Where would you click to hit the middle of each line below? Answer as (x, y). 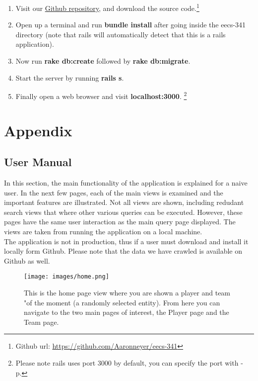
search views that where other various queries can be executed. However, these (123, 212)
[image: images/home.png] (66, 277)
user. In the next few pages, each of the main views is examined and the (114, 192)
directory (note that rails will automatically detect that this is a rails (121, 34)
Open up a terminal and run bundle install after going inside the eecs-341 (130, 25)
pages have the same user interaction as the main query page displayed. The (120, 222)
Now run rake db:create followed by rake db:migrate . (103, 61)
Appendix (38, 130)
